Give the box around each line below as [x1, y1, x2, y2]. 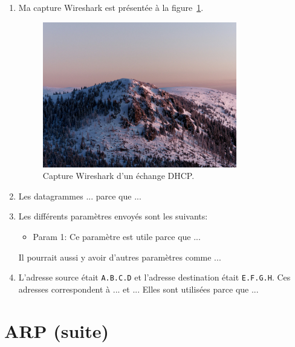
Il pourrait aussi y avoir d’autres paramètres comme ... [18, 250, 221, 263]
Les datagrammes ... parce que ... [18, 189, 141, 202]
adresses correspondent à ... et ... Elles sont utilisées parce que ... [18, 282, 259, 295]
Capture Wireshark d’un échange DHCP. [42, 169, 195, 182]
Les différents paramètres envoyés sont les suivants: [18, 210, 208, 222]
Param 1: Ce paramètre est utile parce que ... [33, 230, 201, 243]
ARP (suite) [4, 318, 109, 343]
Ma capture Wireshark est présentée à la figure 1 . [18, 1, 204, 13]
